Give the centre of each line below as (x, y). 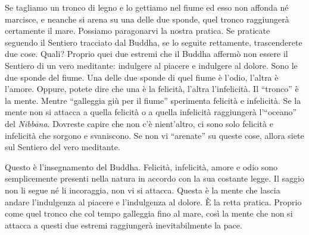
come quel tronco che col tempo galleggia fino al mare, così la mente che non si (149, 213)
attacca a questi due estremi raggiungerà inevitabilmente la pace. (124, 225)
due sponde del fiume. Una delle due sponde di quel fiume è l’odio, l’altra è (142, 77)
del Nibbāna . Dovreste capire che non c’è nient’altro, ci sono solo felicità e (139, 123)
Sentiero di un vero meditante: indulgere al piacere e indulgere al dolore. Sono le (151, 65)
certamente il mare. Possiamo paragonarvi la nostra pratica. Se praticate (138, 31)
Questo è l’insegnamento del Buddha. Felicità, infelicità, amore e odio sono (141, 166)
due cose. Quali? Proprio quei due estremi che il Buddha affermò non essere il (146, 54)
